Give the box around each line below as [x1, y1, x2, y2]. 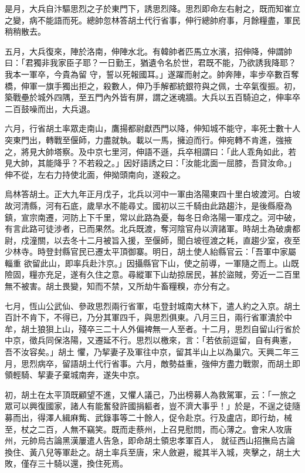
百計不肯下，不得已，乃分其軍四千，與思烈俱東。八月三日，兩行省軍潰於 [5, 311, 284, 323]
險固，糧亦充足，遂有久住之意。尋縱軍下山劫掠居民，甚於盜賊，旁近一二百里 [5, 268, 300, 281]
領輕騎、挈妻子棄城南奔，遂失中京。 [5, 369, 144, 381]
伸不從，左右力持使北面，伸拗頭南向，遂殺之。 [5, 168, 185, 180]
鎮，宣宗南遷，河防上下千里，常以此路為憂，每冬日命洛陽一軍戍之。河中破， [5, 211, 300, 223]
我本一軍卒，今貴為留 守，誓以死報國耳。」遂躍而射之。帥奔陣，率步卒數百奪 [5, 67, 299, 80]
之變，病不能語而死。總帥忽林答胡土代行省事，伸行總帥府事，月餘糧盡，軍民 [5, 13, 300, 26]
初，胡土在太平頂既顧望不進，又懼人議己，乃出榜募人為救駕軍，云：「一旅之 [5, 388, 296, 400]
